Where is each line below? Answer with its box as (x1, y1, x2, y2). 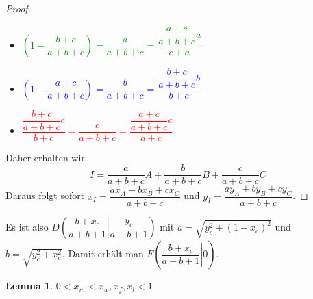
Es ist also (5, 220, 49, 234)
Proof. (5, 1, 31, 15)
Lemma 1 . (5, 278, 53, 293)
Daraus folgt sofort (5, 188, 85, 203)
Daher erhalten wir (5, 150, 85, 164)
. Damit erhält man (62, 246, 144, 261)
